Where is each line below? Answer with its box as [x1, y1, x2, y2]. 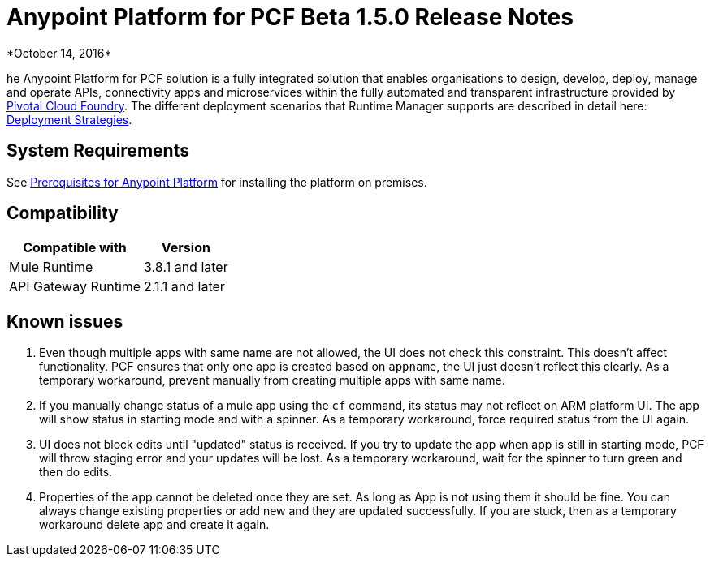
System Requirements [6, 140, 189, 161]
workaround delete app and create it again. [39, 518, 270, 532]
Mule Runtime [9, 259, 93, 276]
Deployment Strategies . [6, 112, 132, 127]
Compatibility [6, 203, 119, 224]
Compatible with [23, 239, 127, 256]
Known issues [6, 311, 123, 332]
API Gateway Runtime [9, 278, 141, 295]
